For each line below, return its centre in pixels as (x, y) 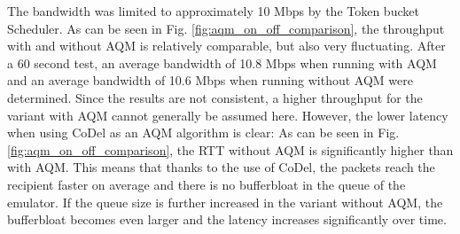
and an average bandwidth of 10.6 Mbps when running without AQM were (210, 80)
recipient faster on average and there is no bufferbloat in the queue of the (207, 184)
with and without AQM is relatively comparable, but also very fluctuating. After (226, 46)
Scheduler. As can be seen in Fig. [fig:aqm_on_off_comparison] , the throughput (226, 28)
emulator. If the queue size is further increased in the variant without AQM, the (225, 202)
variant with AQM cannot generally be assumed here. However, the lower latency (228, 115)
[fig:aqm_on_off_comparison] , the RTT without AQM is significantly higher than (230, 149)
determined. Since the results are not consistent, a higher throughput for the (215, 97)
